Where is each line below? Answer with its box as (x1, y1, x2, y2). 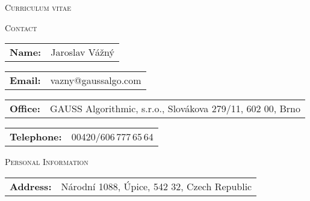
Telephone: (10, 130, 62, 144)
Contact (5, 21, 37, 34)
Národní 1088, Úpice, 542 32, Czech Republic (61, 179, 252, 193)
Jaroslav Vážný (51, 45, 114, 59)
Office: (10, 101, 40, 116)
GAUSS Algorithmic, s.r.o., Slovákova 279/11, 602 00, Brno (49, 101, 301, 116)
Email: (10, 73, 41, 88)
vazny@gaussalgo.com (50, 73, 141, 88)
